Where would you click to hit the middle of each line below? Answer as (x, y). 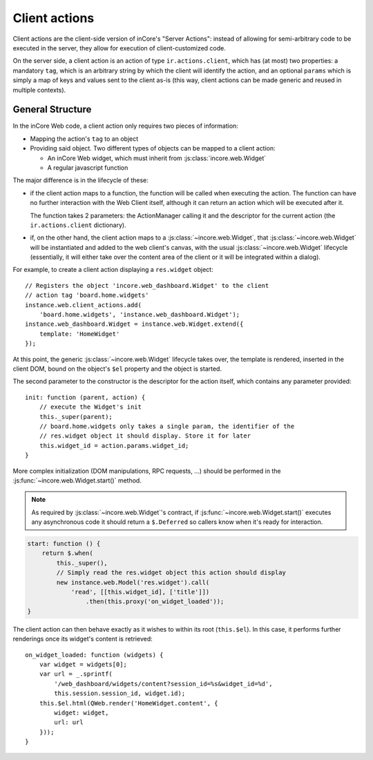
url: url (69, 722)
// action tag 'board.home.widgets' (87, 295)
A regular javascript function (88, 167)
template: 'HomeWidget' (79, 334)
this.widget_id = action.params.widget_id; (114, 446)
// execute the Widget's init (90, 407)
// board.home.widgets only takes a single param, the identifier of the (167, 426)
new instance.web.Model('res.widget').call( (133, 582)
